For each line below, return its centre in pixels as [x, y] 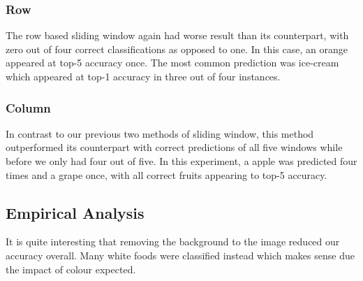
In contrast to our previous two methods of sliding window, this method [160, 133]
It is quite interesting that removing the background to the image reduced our [173, 242]
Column [28, 107]
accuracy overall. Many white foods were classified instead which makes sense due [180, 255]
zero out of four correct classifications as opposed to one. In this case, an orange [177, 49]
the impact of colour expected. [71, 269]
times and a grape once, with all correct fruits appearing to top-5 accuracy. [166, 174]
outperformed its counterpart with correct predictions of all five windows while [174, 147]
